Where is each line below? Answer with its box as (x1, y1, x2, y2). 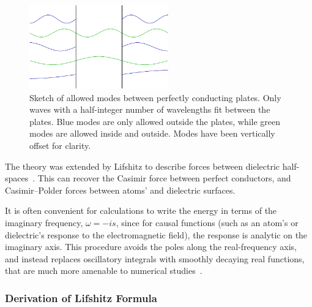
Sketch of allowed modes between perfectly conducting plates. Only (29, 91, 281, 104)
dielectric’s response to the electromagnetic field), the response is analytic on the (5, 228, 308, 241)
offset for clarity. (29, 138, 91, 151)
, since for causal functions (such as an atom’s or (116, 216, 299, 229)
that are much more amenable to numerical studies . (5, 264, 202, 277)
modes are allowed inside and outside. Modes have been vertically (29, 127, 275, 140)
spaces (5, 172, 29, 184)
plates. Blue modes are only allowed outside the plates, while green (29, 115, 281, 127)
